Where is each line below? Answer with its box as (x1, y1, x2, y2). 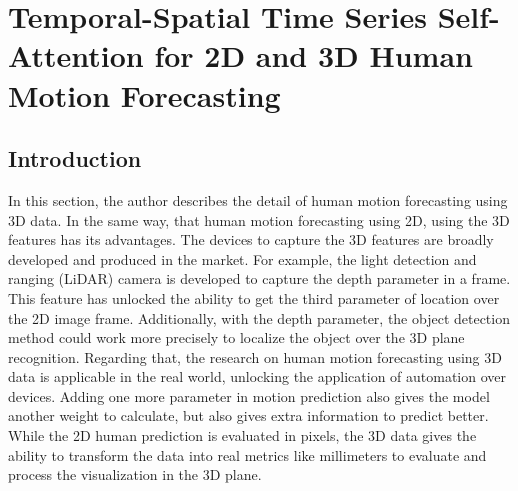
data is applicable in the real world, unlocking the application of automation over (8, 366, 507, 387)
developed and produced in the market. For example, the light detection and (8, 248, 477, 269)
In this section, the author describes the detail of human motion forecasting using (8, 189, 508, 210)
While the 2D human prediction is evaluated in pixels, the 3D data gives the (8, 425, 477, 446)
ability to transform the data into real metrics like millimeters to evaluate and (8, 444, 487, 465)
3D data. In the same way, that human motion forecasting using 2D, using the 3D (8, 209, 510, 230)
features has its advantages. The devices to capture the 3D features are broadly (8, 229, 494, 250)
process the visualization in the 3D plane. (8, 464, 262, 485)
